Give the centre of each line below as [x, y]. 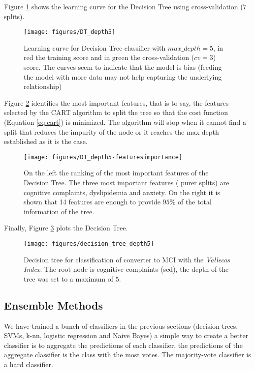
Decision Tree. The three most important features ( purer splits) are [127, 183]
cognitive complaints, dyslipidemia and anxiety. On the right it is [122, 192]
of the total [194, 202]
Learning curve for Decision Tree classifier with [95, 47]
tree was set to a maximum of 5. [72, 278]
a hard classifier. [29, 364]
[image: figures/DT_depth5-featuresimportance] [103, 157]
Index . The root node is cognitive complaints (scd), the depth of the [126, 269]
